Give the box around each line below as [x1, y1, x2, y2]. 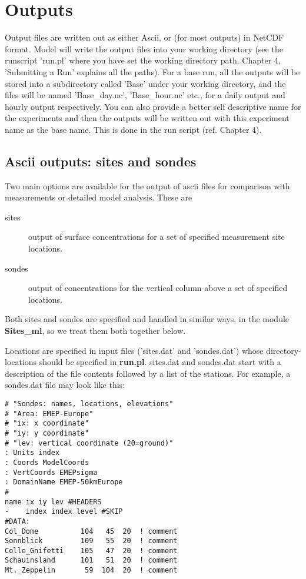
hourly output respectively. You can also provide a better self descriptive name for [5, 100, 301, 112]
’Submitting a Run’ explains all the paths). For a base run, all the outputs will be [5, 65, 300, 78]
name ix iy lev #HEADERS [5, 497, 102, 506]
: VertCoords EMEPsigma [5, 468, 98, 477]
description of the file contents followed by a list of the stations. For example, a [5, 367, 291, 379]
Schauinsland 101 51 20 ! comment [5, 556, 178, 565]
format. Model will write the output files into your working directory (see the [5, 42, 283, 55]
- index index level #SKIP [5, 507, 123, 516]
